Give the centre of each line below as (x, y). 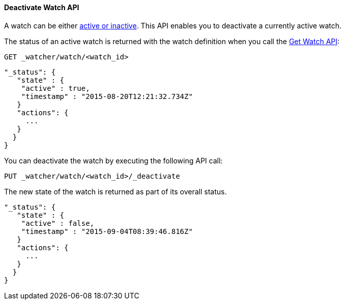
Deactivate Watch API (42, 7)
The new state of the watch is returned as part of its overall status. (116, 191)
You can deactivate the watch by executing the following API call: (113, 160)
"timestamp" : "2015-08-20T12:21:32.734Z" (107, 96)
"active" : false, (58, 223)
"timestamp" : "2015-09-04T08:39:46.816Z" (107, 231)
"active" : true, (55, 88)
